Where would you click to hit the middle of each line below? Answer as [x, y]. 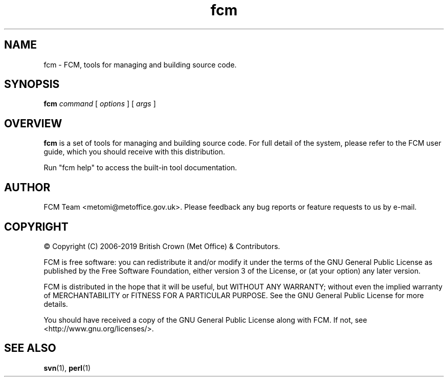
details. [56, 304]
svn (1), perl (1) [67, 368]
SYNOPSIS [32, 84]
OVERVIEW [33, 123]
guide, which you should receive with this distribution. [135, 152]
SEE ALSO [30, 348]
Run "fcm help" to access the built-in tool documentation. [140, 168]
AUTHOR [27, 187]
